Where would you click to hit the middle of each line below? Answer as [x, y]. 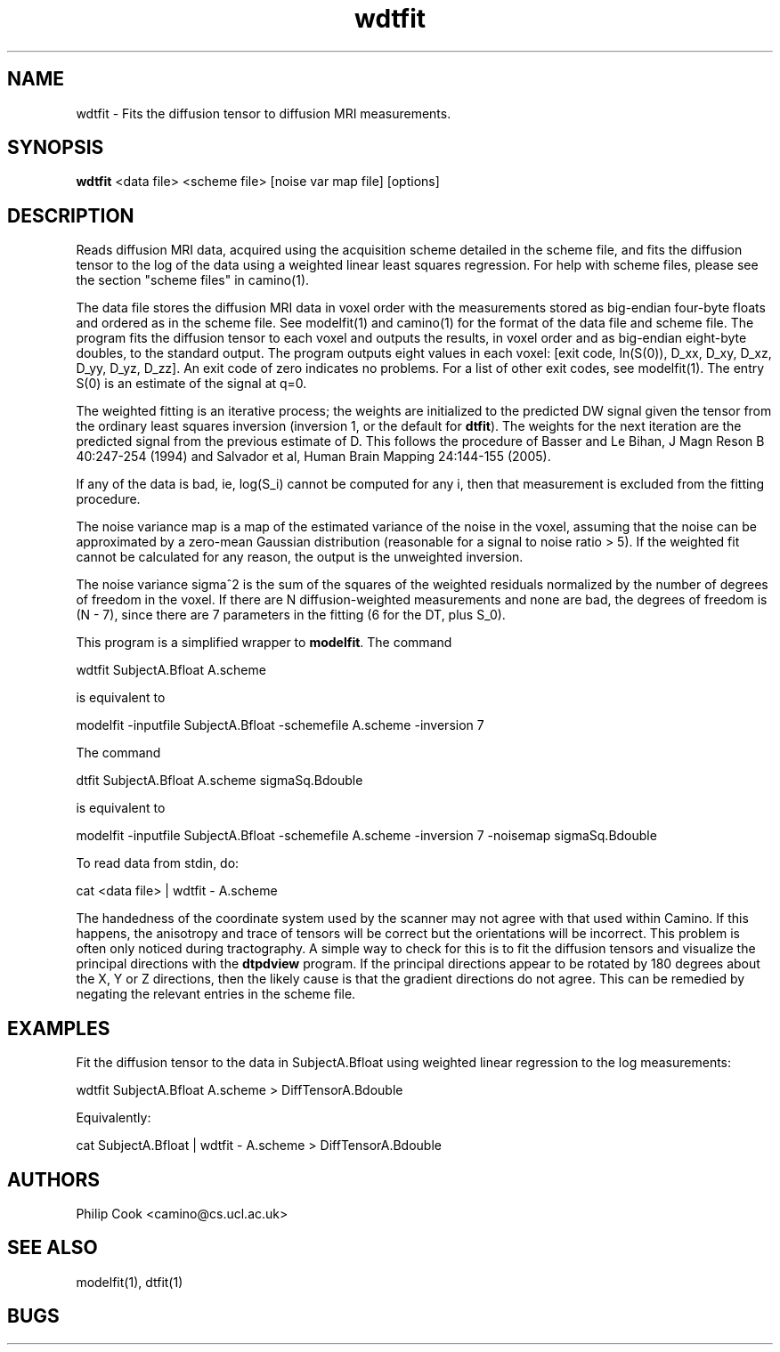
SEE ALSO [53, 1248]
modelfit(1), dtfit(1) [130, 1282]
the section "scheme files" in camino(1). [193, 280]
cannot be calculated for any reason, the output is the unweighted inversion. [300, 557]
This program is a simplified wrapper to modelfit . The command [264, 643]
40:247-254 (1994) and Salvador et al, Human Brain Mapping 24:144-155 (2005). [313, 457]
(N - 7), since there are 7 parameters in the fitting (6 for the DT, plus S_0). [291, 615]
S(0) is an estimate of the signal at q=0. [191, 384]
